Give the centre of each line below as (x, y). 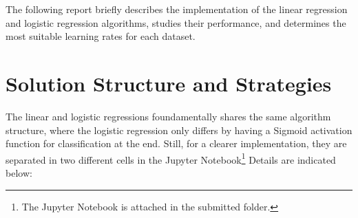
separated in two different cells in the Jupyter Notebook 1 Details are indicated (171, 158)
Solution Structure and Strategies (169, 83)
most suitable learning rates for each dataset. (101, 36)
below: (19, 172)
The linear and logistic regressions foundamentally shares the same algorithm (168, 116)
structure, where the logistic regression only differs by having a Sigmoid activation (179, 130)
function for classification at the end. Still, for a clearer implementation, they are (176, 143)
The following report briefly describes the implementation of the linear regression (177, 9)
